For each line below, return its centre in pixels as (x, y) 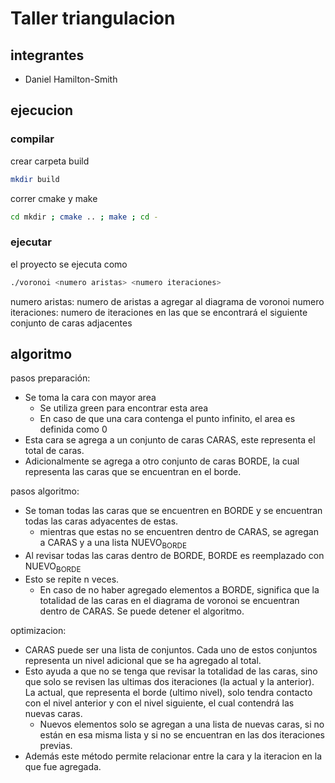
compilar (32, 139)
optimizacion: (38, 631)
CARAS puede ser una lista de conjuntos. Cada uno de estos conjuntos (171, 650)
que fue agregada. (63, 767)
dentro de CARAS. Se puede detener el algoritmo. (142, 611)
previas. (56, 746)
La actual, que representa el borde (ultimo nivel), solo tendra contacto (168, 693)
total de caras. (54, 451)
